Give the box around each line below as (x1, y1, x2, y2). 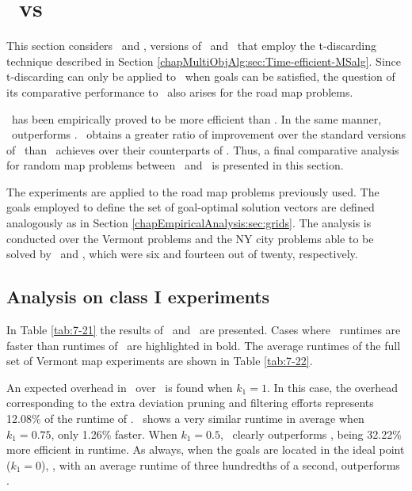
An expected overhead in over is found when (6, 379, 233, 395)
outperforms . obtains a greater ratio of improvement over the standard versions (11, 126, 406, 143)
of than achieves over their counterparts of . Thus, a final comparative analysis (6, 141, 399, 158)
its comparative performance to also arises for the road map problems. (6, 83, 353, 100)
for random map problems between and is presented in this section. (6, 157, 344, 173)
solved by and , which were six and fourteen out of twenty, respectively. (6, 246, 358, 262)
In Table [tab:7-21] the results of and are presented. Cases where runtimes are (6, 322, 401, 338)
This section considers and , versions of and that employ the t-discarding (6, 37, 376, 54)
